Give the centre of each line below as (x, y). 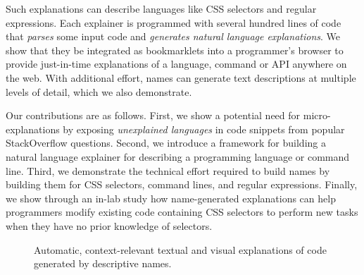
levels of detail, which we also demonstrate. (99, 91)
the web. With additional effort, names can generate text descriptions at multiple (181, 77)
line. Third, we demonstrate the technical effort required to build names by (168, 170)
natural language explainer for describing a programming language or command (178, 156)
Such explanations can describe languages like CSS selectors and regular (161, 8)
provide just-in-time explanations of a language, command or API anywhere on (176, 64)
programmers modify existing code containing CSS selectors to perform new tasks (182, 212)
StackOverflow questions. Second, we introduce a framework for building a (166, 143)
